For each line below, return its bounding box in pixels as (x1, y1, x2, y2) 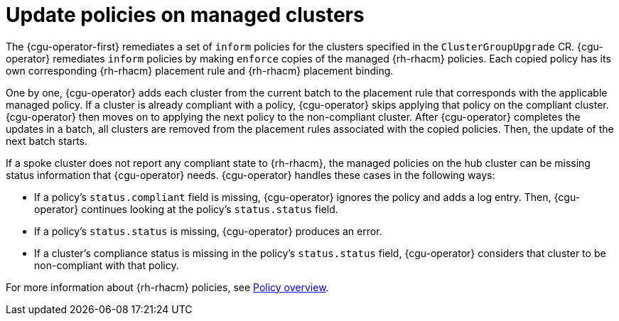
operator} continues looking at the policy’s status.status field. (34, 202, 338, 215)
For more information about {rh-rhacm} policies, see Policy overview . (6, 281, 329, 293)
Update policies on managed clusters (6, 3, 365, 27)
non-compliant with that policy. (34, 259, 179, 271)
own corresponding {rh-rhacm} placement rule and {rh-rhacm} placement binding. (6, 64, 394, 77)
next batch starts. (6, 134, 88, 147)
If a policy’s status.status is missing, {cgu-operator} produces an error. (34, 224, 382, 237)
